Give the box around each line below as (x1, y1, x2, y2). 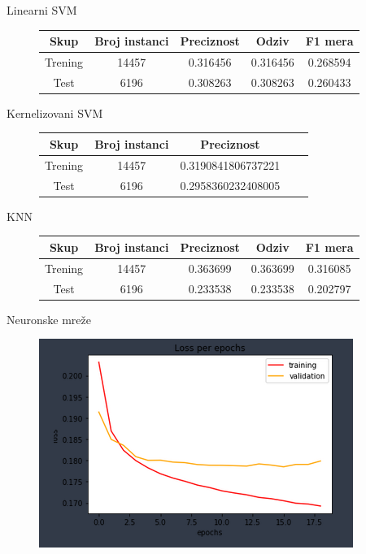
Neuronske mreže (7, 310, 91, 327)
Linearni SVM (7, 2, 77, 18)
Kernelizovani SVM (7, 104, 103, 121)
